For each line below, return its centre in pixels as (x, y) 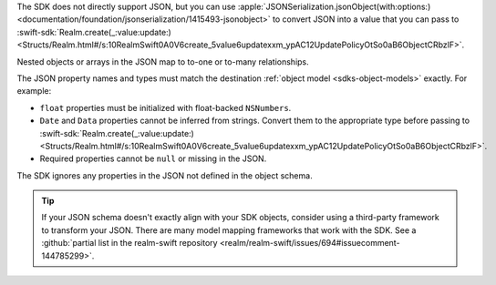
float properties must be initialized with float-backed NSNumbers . (165, 107)
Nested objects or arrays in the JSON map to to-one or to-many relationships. (163, 61)
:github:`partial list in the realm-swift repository (129, 243)
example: (34, 91)
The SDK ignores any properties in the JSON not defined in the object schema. (165, 175)
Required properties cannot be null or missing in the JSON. (153, 158)
